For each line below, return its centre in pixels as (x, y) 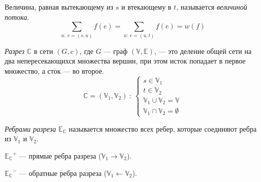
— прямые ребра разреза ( (60, 155)
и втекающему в (146, 7)
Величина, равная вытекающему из (59, 7)
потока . (17, 17)
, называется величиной (212, 7)
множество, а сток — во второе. (54, 70)
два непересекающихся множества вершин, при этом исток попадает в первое (125, 61)
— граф (115, 51)
